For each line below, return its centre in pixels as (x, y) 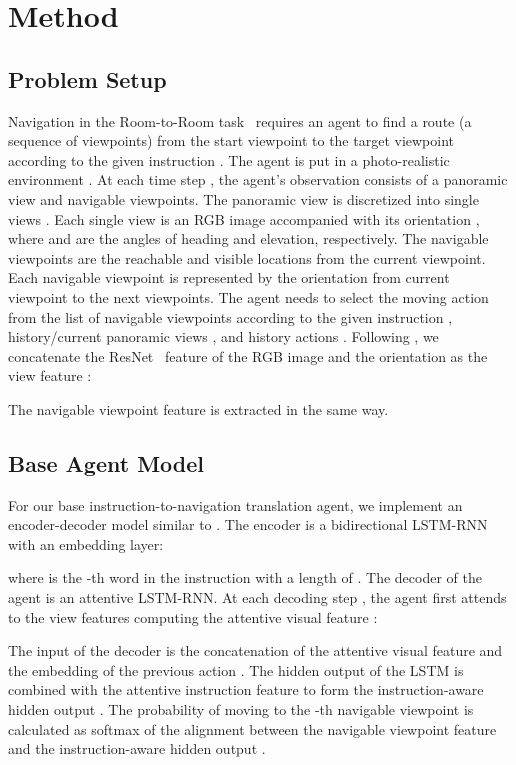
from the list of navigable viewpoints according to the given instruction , (230, 316)
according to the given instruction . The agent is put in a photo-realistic (229, 159)
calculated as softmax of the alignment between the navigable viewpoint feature (252, 728)
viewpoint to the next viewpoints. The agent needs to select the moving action (248, 296)
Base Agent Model (106, 462)
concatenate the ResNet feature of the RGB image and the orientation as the (248, 355)
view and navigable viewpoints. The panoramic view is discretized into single (243, 198)
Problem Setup (87, 78)
